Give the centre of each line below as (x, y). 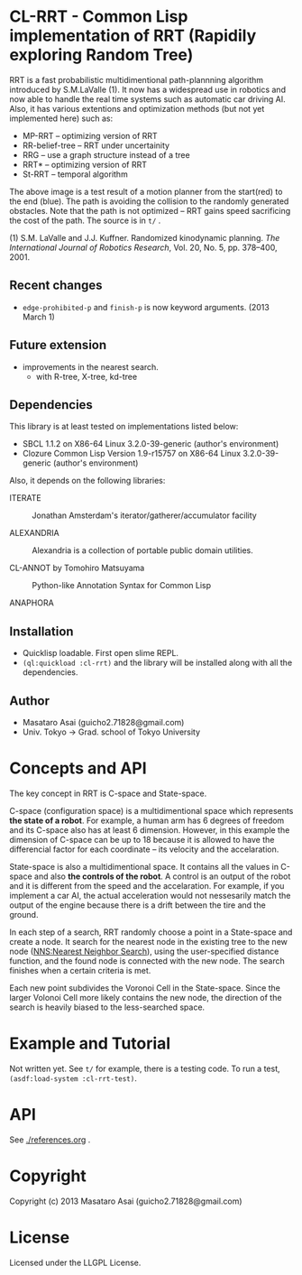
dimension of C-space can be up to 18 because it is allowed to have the (142, 839)
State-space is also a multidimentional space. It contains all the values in (144, 866)
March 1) (39, 317)
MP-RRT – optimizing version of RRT (90, 135)
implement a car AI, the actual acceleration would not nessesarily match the (150, 895)
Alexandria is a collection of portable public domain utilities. (143, 550)
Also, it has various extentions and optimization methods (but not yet (137, 108)
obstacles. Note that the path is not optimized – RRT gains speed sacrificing (150, 210)
